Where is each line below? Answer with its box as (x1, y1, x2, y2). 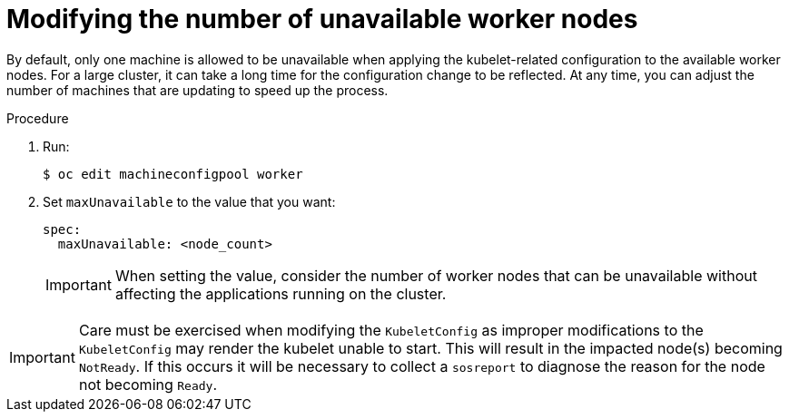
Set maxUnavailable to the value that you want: (43, 193, 336, 209)
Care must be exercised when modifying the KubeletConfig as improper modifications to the (78, 320, 704, 339)
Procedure (6, 110, 69, 126)
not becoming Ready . (78, 375, 218, 394)
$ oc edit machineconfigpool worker (43, 166, 303, 181)
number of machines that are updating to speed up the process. (6, 82, 389, 98)
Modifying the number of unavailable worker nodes (6, 4, 638, 34)
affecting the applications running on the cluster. (114, 284, 447, 303)
